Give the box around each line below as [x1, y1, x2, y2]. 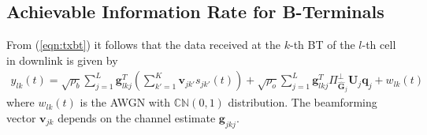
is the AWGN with [80, 94, 171, 111]
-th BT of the [290, 36, 355, 53]
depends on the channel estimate [58, 109, 216, 126]
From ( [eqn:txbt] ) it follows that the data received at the [6, 36, 281, 53]
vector [6, 109, 36, 126]
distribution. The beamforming [228, 94, 377, 111]
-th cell [362, 36, 396, 53]
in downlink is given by [6, 51, 118, 68]
